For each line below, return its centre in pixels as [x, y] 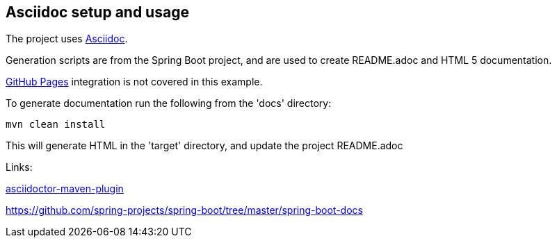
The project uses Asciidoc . [67, 39]
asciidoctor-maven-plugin [65, 189]
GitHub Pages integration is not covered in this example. [134, 82]
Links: [19, 167]
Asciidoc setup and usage [97, 12]
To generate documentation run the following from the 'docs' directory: [169, 103]
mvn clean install [56, 125]
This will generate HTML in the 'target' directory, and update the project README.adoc [204, 146]
